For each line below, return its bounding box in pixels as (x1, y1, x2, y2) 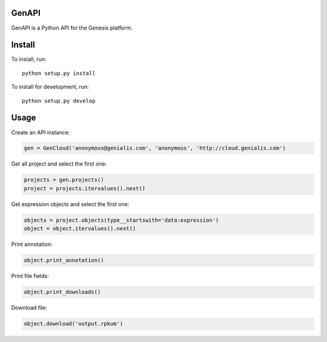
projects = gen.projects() (24, 176, 104, 184)
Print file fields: (11, 273, 49, 280)
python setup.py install (22, 69, 96, 77)
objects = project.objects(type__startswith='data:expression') (24, 216, 219, 224)
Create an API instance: (11, 129, 70, 136)
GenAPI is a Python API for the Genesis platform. (11, 24, 133, 31)
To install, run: (11, 56, 47, 63)
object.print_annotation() (24, 257, 104, 264)
